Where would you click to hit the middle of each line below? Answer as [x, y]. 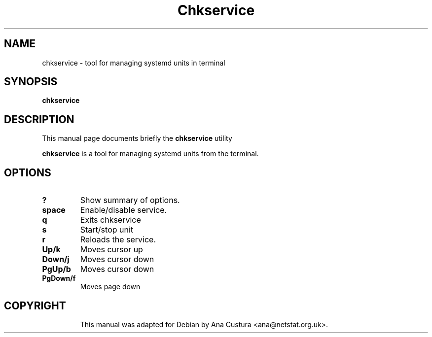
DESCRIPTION [39, 119]
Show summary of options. [130, 200]
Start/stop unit [107, 230]
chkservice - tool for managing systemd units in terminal [134, 63]
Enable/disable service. [124, 210]
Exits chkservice [110, 220]
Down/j [56, 259]
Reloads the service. [118, 240]
